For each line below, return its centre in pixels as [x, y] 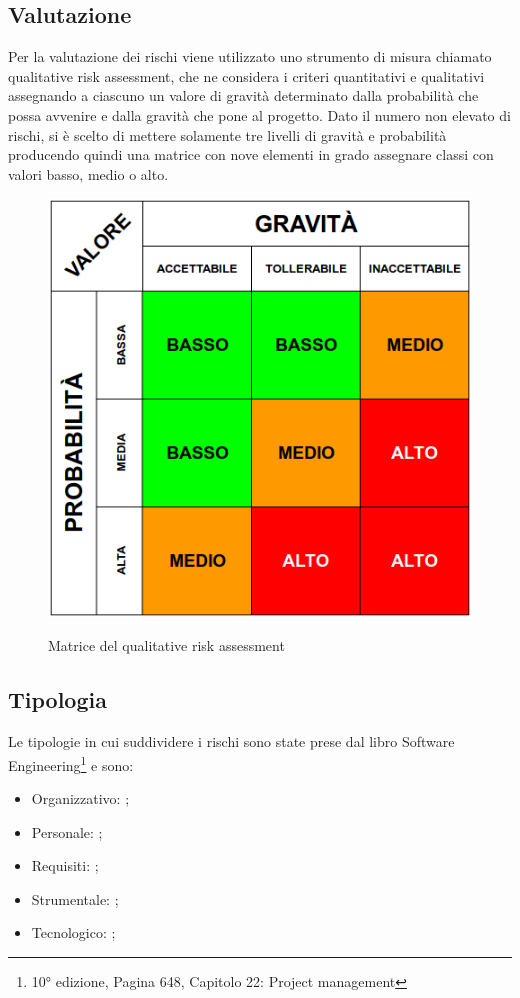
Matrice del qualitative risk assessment [166, 645]
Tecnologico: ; [73, 932]
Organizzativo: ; [80, 798]
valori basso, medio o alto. [88, 173]
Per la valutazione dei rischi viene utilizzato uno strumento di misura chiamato [250, 56]
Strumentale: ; [75, 898]
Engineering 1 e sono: [71, 763]
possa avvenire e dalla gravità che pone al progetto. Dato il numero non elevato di [259, 114]
